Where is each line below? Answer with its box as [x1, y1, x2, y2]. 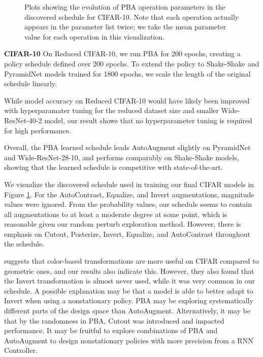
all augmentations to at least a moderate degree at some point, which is [4, 208, 227, 219]
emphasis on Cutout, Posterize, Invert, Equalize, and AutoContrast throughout [4, 228, 251, 239]
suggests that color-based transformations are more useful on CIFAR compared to [4, 256, 259, 266]
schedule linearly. [4, 78, 57, 89]
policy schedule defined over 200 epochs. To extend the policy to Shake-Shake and [4, 58, 259, 68]
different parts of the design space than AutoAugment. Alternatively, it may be [4, 305, 250, 316]
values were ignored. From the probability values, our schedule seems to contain [4, 199, 252, 209]
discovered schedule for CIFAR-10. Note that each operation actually [24, 11, 239, 22]
